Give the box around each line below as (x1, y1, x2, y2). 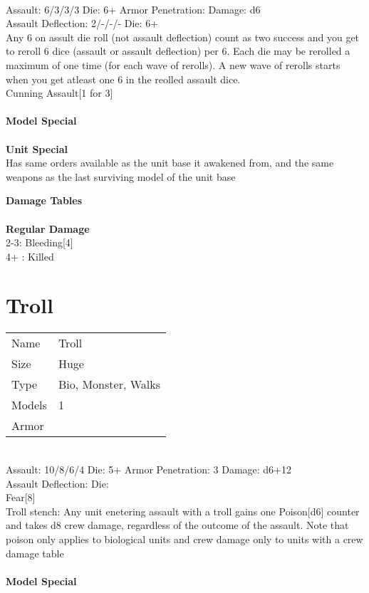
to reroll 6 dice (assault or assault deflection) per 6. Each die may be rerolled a (6, 43, 350, 58)
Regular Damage (6, 221, 90, 236)
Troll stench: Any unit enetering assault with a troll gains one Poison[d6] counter (6, 503, 360, 518)
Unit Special (6, 141, 68, 156)
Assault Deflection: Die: (6, 476, 109, 490)
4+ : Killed (6, 248, 54, 263)
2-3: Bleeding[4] (6, 235, 73, 250)
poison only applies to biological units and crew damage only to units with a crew (6, 531, 363, 546)
